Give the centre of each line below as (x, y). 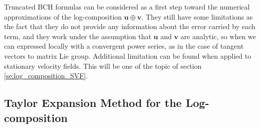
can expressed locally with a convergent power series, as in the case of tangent (124, 46)
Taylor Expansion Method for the (93, 103)
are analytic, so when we (218, 36)
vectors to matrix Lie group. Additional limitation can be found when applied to (128, 55)
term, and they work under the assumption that (78, 36)
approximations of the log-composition (63, 16)
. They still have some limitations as (197, 16)
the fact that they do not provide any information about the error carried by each (130, 26)
